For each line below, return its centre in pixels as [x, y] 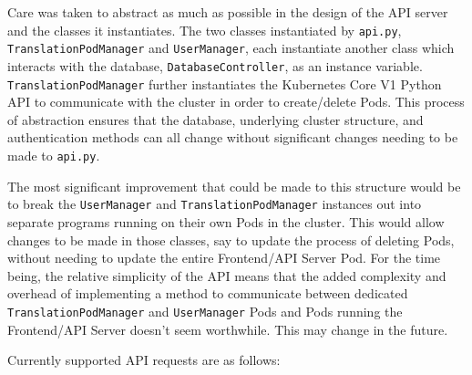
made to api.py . [54, 155]
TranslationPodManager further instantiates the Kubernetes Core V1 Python [225, 83]
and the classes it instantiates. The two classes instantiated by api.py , [205, 30]
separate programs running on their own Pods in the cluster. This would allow [226, 221]
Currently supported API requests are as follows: [144, 360]
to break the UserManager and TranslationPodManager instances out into [215, 204]
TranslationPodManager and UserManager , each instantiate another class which [231, 48]
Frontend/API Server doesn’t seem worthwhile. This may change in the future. [228, 329]
